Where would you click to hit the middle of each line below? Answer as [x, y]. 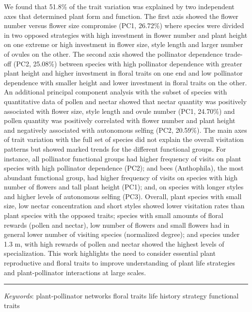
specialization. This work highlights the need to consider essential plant [110, 253]
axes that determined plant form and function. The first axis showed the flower [121, 16]
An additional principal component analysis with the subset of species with [116, 92]
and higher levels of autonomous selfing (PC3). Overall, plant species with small [123, 196]
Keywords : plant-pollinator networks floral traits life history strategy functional [121, 296]
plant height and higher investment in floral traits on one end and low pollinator [123, 73]
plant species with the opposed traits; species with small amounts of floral [114, 215]
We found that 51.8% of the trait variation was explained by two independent [119, 6]
